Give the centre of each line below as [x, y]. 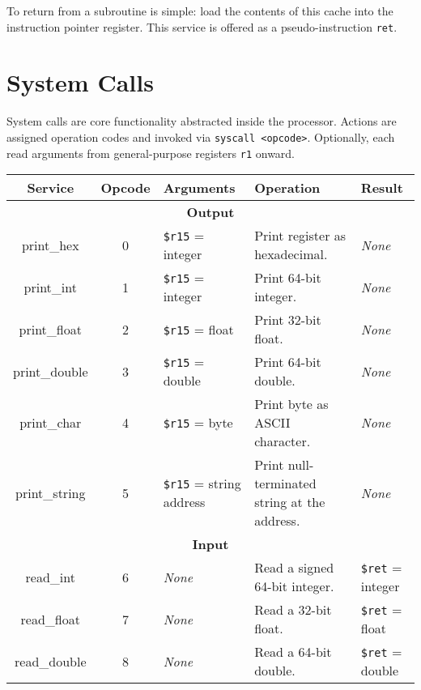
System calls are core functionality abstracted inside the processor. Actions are [202, 121]
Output [210, 212]
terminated [285, 483]
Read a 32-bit [293, 610]
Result [382, 188]
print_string [51, 492]
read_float [50, 619]
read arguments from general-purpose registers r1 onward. [151, 153]
